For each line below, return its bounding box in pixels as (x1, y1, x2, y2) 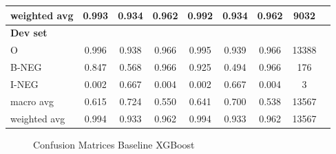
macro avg (10, 93, 54, 108)
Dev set (10, 25, 48, 40)
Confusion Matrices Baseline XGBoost (33, 137, 195, 151)
